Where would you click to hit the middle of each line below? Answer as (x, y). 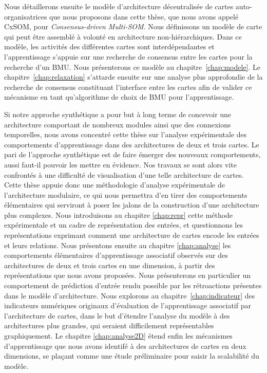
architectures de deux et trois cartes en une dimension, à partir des (110, 265)
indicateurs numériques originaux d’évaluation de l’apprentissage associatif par (128, 305)
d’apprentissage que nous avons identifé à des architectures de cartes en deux (125, 346)
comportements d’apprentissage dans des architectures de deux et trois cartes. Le (132, 144)
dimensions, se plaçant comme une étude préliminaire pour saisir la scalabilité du (132, 356)
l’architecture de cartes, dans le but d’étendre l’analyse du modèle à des (117, 315)
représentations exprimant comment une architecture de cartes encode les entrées (132, 235)
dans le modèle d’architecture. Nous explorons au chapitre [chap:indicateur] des (130, 295)
